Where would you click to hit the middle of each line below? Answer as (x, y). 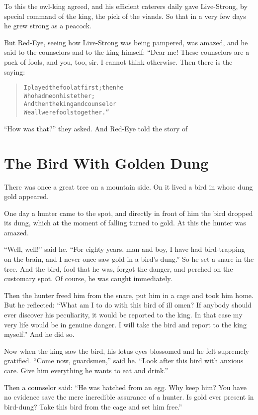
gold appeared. (26, 196)
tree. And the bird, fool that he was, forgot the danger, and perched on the (119, 268)
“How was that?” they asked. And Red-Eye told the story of (96, 128)
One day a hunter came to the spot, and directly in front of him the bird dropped (129, 213)
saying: (15, 71)
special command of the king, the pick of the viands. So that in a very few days (125, 16)
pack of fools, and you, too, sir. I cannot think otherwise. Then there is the (118, 61)
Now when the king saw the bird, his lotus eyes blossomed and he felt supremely (127, 351)
